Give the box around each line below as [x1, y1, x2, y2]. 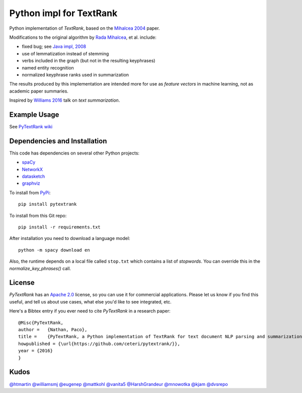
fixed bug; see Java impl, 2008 [22, 43, 87, 50]
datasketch [22, 174, 45, 180]
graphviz [22, 180, 40, 186]
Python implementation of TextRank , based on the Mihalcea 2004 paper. [9, 25, 160, 31]
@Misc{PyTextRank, [18, 320, 64, 326]
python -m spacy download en [18, 247, 90, 253]
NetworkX [22, 166, 43, 172]
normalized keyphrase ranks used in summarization [22, 71, 129, 77]
